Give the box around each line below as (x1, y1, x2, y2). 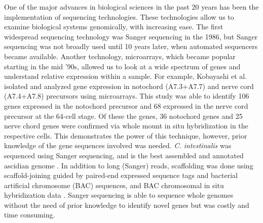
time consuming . (4, 209, 55, 220)
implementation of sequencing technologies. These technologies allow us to (4, 11, 234, 22)
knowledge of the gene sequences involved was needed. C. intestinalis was (4, 140, 232, 151)
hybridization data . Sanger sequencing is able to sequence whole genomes (4, 190, 234, 200)
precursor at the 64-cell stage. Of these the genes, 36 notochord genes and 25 (4, 110, 243, 121)
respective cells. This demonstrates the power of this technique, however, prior (4, 130, 247, 141)
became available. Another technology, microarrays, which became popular (4, 51, 236, 61)
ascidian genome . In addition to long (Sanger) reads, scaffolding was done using (4, 160, 253, 170)
